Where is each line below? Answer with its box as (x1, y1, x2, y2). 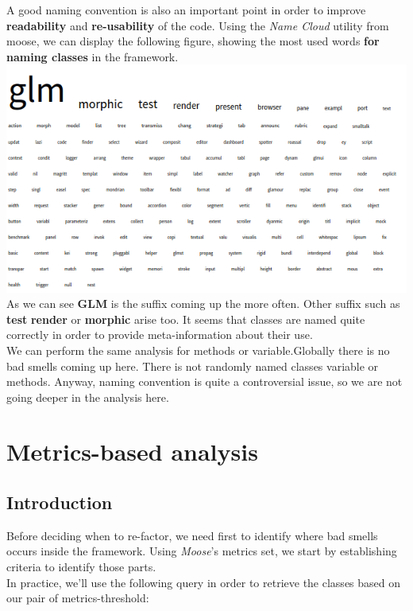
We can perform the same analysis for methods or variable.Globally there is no (6, 341, 390, 358)
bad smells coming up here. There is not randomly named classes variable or (6, 357, 379, 374)
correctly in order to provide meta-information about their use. (6, 326, 313, 343)
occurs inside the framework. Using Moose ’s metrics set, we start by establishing (6, 543, 397, 559)
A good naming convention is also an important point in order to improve (6, 2, 366, 18)
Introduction (6, 490, 113, 515)
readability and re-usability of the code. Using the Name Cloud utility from (6, 17, 389, 33)
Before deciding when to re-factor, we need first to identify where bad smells (6, 527, 378, 543)
